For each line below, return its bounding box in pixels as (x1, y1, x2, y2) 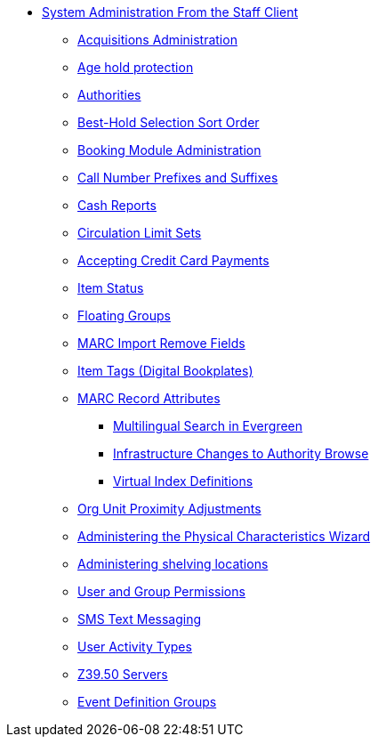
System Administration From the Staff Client (42, 4, 298, 20)
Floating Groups (77, 308, 171, 323)
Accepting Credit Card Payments (77, 253, 269, 268)
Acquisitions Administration (77, 32, 237, 47)
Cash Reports (77, 198, 157, 213)
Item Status (77, 280, 144, 295)
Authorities (77, 87, 141, 102)
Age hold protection (77, 60, 194, 75)
